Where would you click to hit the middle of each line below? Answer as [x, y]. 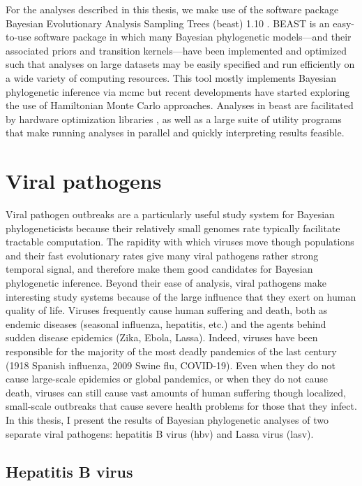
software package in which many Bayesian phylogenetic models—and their [193, 37]
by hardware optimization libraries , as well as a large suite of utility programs [174, 119]
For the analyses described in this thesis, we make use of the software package [172, 9]
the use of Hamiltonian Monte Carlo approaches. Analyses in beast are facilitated [180, 105]
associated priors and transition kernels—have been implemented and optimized [176, 50]
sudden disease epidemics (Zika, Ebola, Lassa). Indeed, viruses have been [162, 337]
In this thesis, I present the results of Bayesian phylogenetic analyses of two [167, 419]
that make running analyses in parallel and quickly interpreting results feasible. [175, 133]
